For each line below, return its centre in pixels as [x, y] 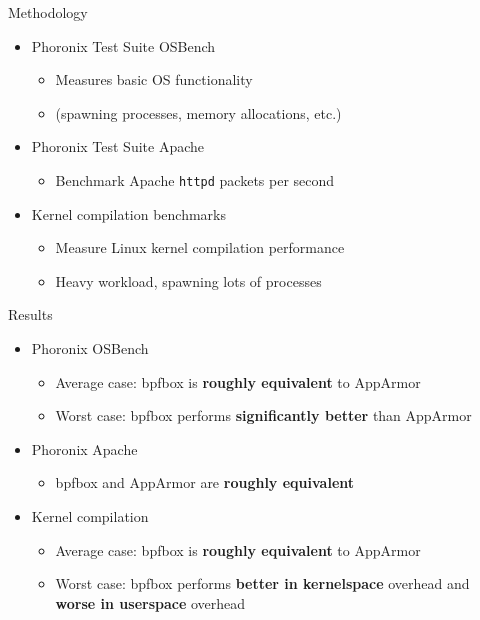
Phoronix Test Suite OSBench [123, 45]
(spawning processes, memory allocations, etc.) [198, 112]
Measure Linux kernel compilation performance [200, 247]
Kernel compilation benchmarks [129, 213]
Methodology [48, 12]
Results [30, 314]
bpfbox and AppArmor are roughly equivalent [205, 482]
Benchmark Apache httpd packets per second [195, 179]
